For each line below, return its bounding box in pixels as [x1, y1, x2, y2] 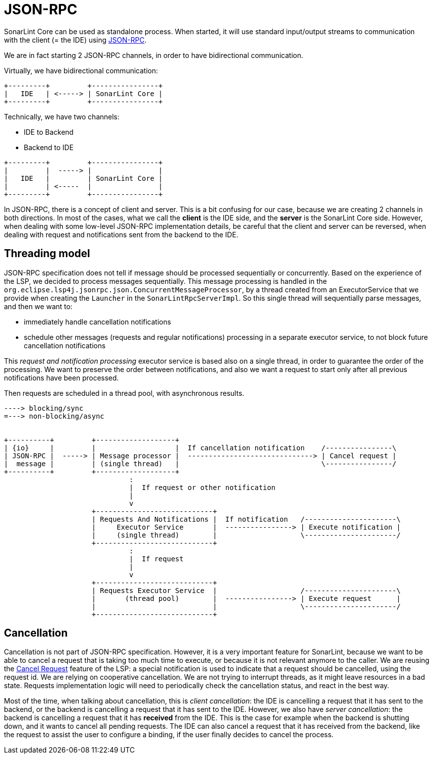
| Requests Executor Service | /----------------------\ [92, 586, 401, 595]
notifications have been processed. [4, 373, 119, 382]
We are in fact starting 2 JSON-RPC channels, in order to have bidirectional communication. [4, 51, 303, 59]
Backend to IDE [24, 143, 74, 152]
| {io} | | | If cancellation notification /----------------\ [4, 443, 397, 452]
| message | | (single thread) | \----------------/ [4, 459, 397, 468]
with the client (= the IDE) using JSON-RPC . [4, 35, 147, 44]
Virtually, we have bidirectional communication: [4, 66, 158, 75]
